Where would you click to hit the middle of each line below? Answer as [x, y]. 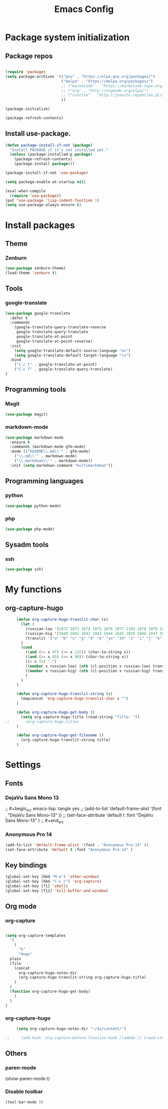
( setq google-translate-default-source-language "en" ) [72, 351]
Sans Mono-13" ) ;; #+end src [34, 821]
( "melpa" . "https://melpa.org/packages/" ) [107, 81]
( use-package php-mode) [30, 529]
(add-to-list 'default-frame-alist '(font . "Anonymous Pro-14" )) [77, 845]
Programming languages [44, 481]
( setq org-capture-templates [35, 935]
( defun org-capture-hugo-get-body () [55, 712]
